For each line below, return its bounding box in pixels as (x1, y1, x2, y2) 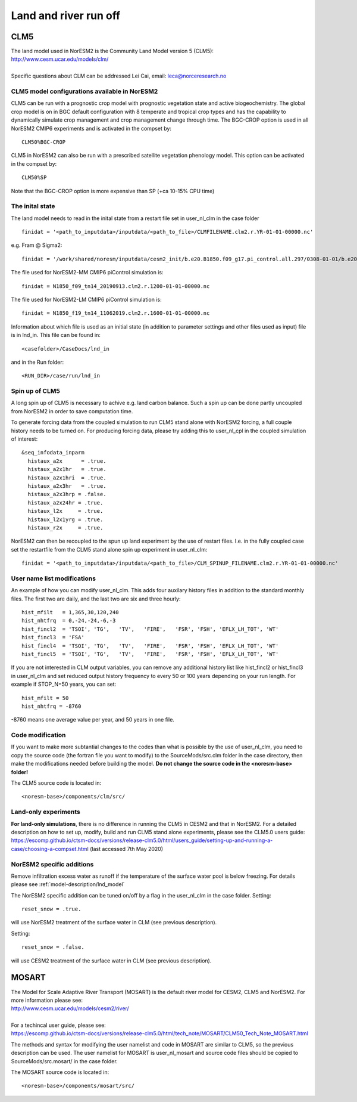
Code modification (11, 731, 66, 739)
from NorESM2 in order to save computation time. (11, 407, 133, 414)
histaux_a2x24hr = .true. (27, 499, 104, 506)
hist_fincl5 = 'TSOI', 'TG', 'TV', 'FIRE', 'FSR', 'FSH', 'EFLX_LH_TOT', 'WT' (21, 651, 279, 657)
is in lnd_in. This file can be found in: (11, 332, 101, 339)
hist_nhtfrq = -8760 (21, 702, 82, 710)
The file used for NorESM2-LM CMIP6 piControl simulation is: (11, 296, 162, 303)
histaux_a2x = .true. (27, 457, 107, 465)
